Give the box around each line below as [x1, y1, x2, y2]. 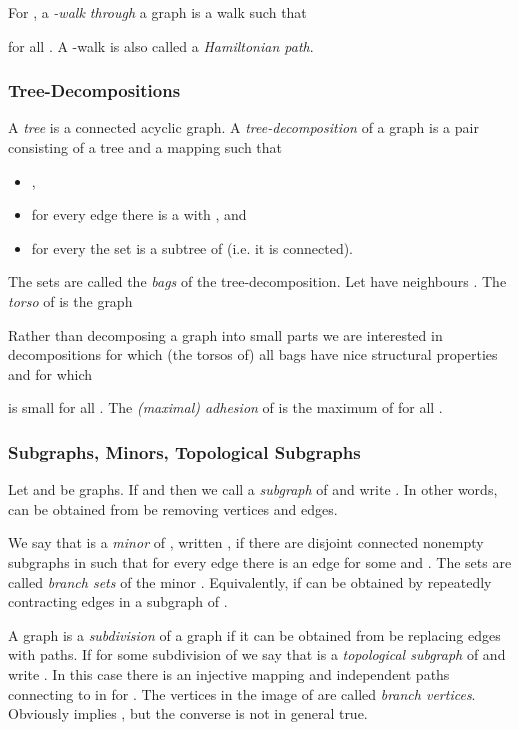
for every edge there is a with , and [31, 204, 247, 225]
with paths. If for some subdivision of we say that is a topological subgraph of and [8, 644, 506, 665]
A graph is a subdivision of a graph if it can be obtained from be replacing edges [8, 624, 501, 645]
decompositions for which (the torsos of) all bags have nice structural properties [8, 344, 498, 365]
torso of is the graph [8, 290, 133, 311]
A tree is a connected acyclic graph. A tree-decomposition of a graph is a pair [8, 117, 479, 138]
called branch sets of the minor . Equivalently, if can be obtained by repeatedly [8, 571, 492, 592]
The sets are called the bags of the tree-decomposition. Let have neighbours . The [8, 271, 507, 292]
